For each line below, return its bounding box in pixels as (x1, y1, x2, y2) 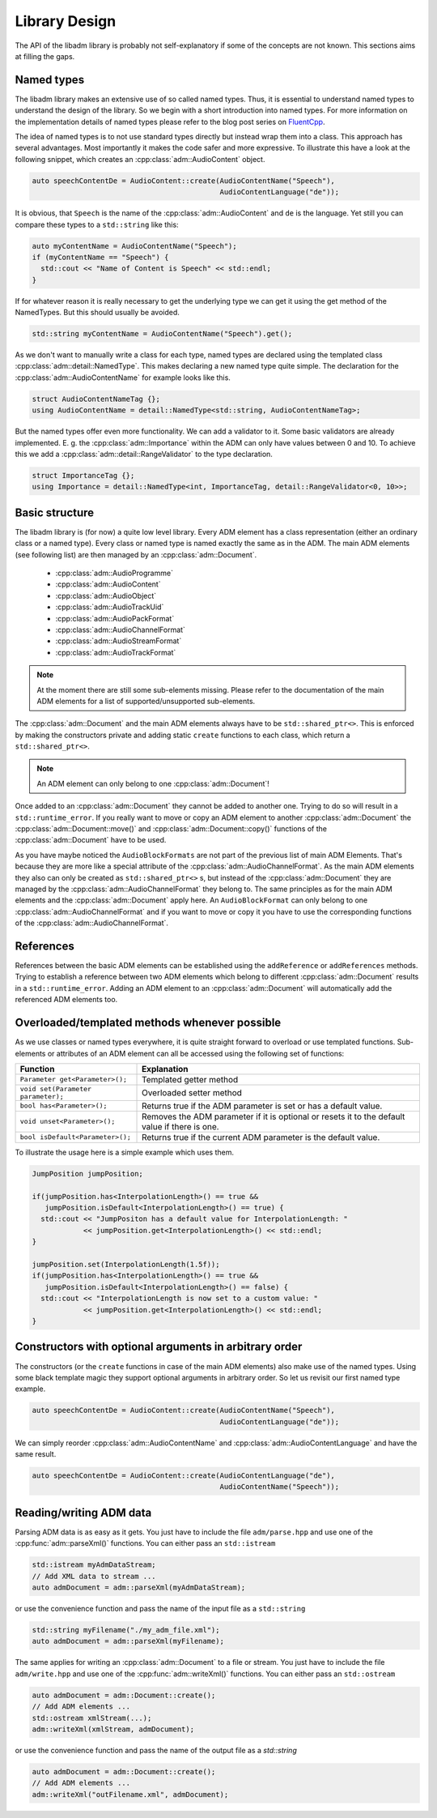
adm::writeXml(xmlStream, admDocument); (32, 1724, 194, 1734)
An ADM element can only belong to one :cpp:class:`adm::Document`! (36, 779, 270, 788)
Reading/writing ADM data (15, 1505, 152, 1519)
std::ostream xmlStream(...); (32, 1713, 152, 1722)
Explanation (142, 1063, 189, 1074)
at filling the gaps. (15, 51, 75, 61)
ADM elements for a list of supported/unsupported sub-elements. (36, 696, 256, 706)
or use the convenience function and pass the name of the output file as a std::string (15, 1745, 297, 1755)
